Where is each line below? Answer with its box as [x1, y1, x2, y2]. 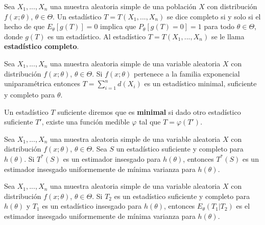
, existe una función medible [41, 116, 130, 127]
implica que [100, 21, 136, 32]
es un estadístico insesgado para [42, 201, 142, 211]
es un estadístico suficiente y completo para [114, 190, 250, 201]
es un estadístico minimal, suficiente [144, 78, 257, 89]
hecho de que [4, 21, 45, 32]
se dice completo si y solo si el [167, 11, 261, 21]
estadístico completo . [4, 41, 79, 52]
